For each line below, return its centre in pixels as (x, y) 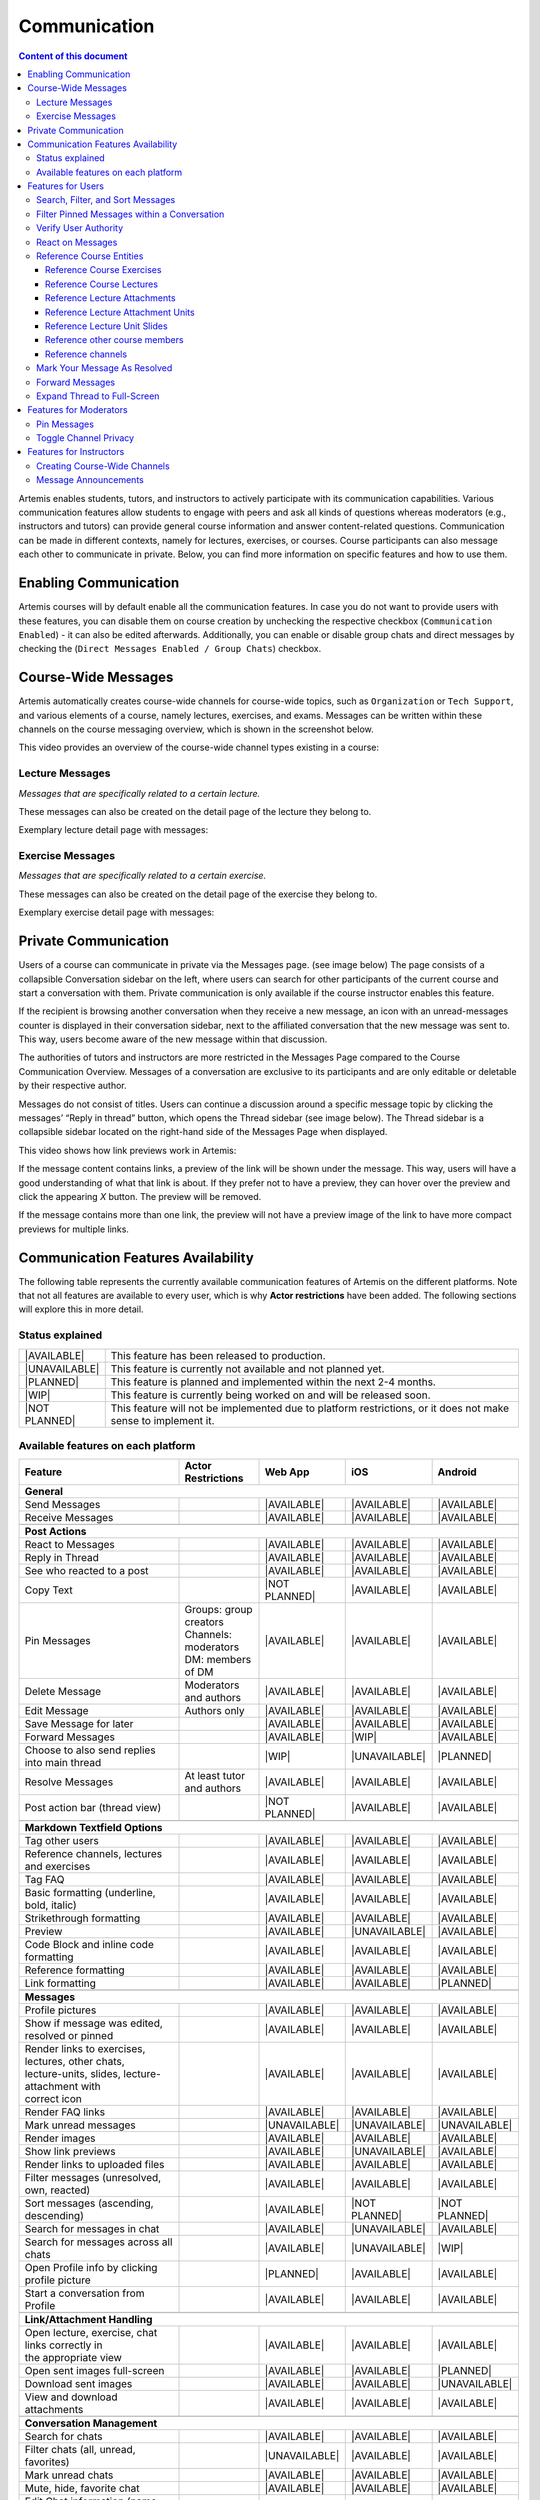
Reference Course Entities (90, 256)
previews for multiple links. (74, 1229)
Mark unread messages (80, 2125)
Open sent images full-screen (94, 2371)
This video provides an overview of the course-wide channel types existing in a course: (199, 747)
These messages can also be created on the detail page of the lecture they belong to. (195, 811)
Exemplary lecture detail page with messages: (113, 830)
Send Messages (62, 1505)
